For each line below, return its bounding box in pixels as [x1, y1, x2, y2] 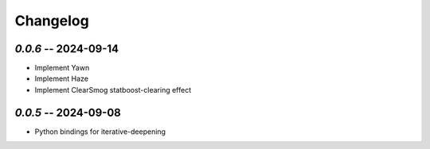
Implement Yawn [34, 63, 90, 73]
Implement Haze [34, 74, 89, 83]
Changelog [14, 12, 89, 29]
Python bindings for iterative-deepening [34, 127, 166, 136]
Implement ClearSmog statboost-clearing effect [34, 85, 192, 94]
